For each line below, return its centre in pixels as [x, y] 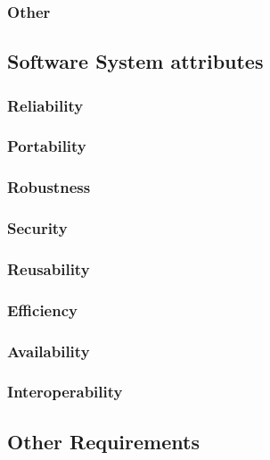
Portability [47, 146]
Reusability [49, 268]
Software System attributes [135, 61]
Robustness [49, 187]
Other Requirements [103, 441]
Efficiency [42, 309]
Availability [49, 351]
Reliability [45, 105]
